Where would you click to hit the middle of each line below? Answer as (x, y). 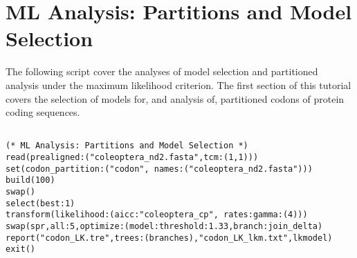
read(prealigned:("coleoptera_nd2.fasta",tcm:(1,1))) (132, 157)
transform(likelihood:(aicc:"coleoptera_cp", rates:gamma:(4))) (157, 215)
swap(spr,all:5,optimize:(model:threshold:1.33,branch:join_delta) (164, 226)
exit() (20, 249)
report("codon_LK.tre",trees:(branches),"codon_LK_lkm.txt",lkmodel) (169, 238)
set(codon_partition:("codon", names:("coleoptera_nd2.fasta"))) (159, 169)
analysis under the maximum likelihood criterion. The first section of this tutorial (178, 85)
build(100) (30, 180)
